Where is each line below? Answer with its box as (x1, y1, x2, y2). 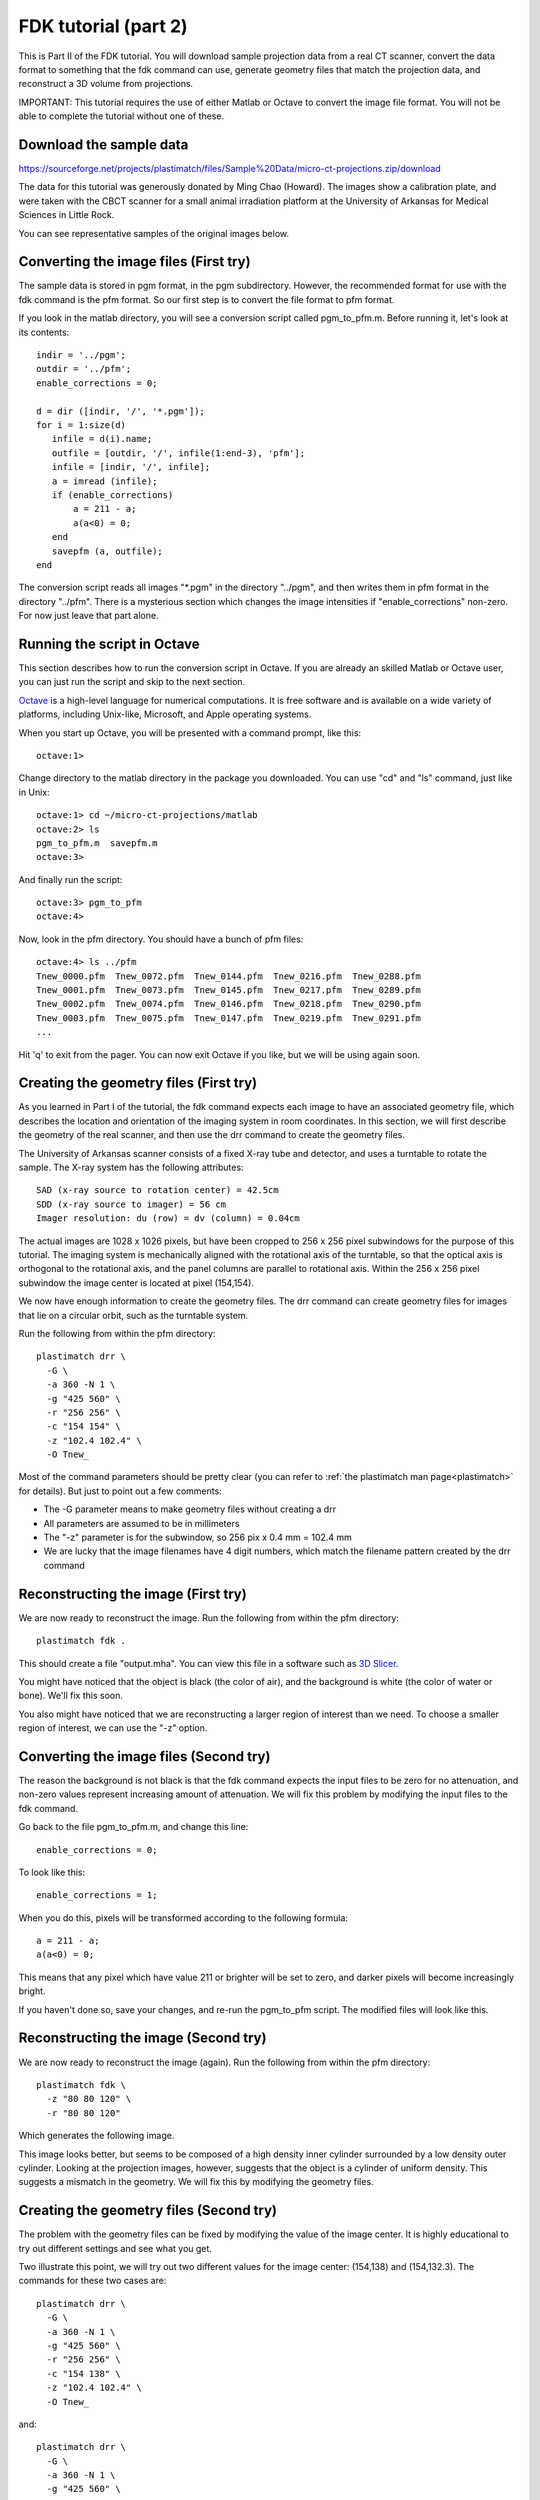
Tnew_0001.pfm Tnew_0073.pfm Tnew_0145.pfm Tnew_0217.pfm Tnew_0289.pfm (36, 985, 422, 996)
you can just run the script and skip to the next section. (18, 676, 246, 688)
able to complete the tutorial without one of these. (18, 110, 225, 122)
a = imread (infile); (51, 475, 158, 487)
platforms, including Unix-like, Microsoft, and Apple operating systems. (18, 708, 312, 720)
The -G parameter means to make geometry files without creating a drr (43, 1503, 337, 1515)
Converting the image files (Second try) (18, 1748, 271, 1765)
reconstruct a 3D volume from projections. (18, 78, 194, 90)
